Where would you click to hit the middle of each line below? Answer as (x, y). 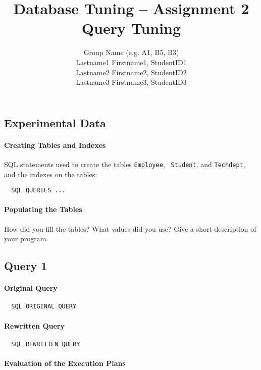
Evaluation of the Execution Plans (65, 363)
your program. (26, 239)
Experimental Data (55, 122)
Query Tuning (131, 28)
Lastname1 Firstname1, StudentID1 (131, 62)
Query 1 (26, 266)
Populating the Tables (43, 209)
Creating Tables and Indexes (55, 145)
